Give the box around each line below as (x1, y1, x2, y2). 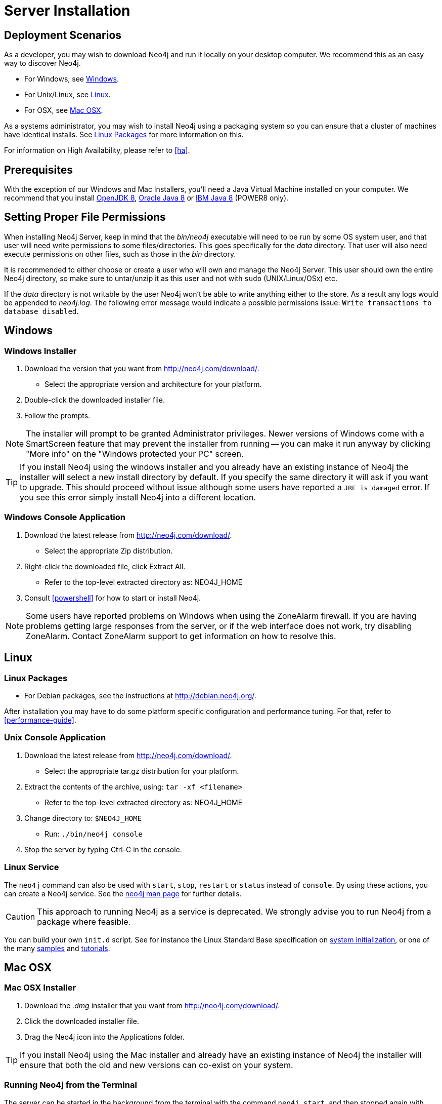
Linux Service (4, 862, 59, 873)
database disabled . (4, 306, 79, 316)
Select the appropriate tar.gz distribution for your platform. (45, 766, 239, 775)
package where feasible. (37, 916, 131, 927)
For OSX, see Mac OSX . (24, 106, 103, 115)
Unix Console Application (4, 732, 106, 743)
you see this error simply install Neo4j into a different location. (20, 492, 256, 503)
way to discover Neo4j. (4, 59, 81, 68)
